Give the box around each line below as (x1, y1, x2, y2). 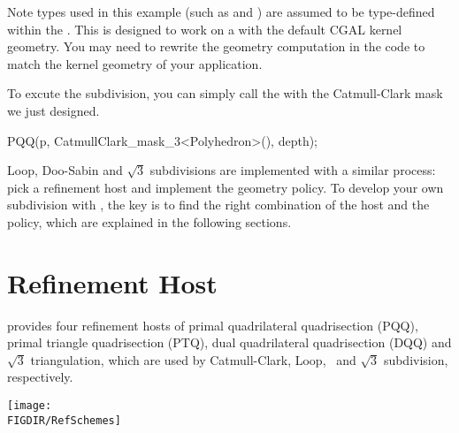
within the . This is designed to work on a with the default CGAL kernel (7, 19, 402, 38)
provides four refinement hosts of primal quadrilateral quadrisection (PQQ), (7, 315, 418, 334)
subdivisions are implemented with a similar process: (149, 161, 436, 179)
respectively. (7, 368, 73, 386)
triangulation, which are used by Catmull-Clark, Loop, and (30, 350, 356, 368)
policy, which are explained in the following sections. (7, 212, 292, 231)
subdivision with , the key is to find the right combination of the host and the (7, 195, 430, 214)
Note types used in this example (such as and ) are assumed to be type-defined (7, 3, 435, 20)
